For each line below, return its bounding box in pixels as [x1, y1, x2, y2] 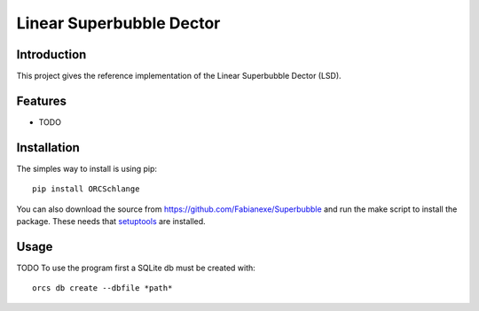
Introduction [16, 47, 87, 62]
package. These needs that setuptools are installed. [16, 216, 206, 227]
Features [16, 93, 67, 108]
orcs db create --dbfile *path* [32, 284, 173, 293]
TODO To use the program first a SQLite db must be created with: [16, 262, 256, 273]
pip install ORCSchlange [32, 184, 140, 194]
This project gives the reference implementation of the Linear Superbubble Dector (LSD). [16, 71, 342, 82]
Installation [16, 140, 80, 155]
